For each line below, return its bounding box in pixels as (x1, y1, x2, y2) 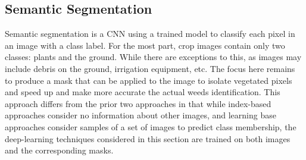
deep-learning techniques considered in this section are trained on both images (5, 132, 291, 145)
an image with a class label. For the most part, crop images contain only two (5, 39, 285, 51)
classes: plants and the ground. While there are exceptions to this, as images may (5, 51, 302, 63)
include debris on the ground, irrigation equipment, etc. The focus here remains (5, 62, 295, 74)
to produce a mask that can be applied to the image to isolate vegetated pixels (5, 74, 292, 86)
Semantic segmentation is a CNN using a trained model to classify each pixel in (5, 27, 295, 40)
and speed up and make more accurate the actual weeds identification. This (5, 86, 280, 98)
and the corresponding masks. (5, 144, 114, 156)
